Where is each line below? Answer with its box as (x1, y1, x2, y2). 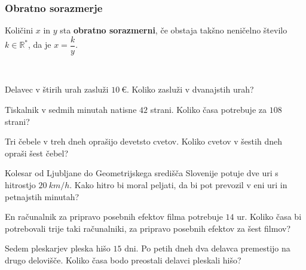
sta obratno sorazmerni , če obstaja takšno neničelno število (60, 24, 287, 36)
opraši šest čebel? (5, 146, 69, 159)
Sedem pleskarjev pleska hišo (5, 242, 111, 254)
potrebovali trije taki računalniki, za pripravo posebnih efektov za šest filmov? (5, 222, 291, 234)
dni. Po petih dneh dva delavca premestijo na (124, 242, 290, 254)
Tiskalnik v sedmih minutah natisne (5, 103, 137, 116)
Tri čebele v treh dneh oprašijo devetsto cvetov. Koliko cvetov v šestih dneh (5, 135, 282, 148)
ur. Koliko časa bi (237, 210, 302, 223)
